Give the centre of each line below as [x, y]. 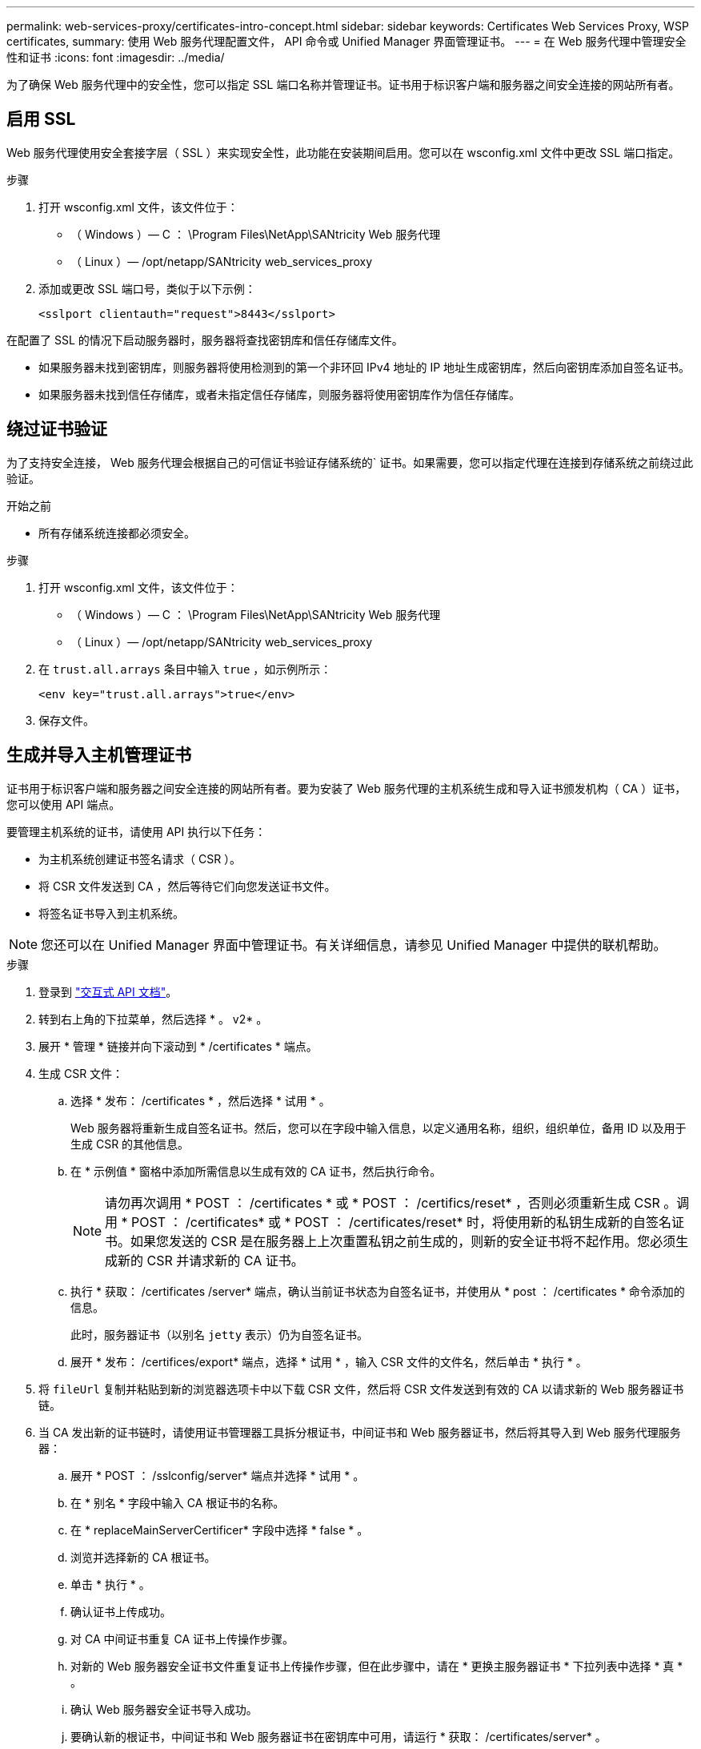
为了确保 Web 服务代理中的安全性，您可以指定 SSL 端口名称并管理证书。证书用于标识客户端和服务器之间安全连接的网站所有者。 [343, 84]
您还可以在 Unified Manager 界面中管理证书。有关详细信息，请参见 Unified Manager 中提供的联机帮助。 [354, 945]
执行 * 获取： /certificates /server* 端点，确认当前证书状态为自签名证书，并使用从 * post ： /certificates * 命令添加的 [378, 1291]
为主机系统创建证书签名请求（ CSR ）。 [140, 858]
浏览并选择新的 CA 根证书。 [143, 1557]
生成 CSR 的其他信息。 [130, 1144]
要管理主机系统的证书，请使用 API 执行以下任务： [136, 831]
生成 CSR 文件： [81, 1073]
